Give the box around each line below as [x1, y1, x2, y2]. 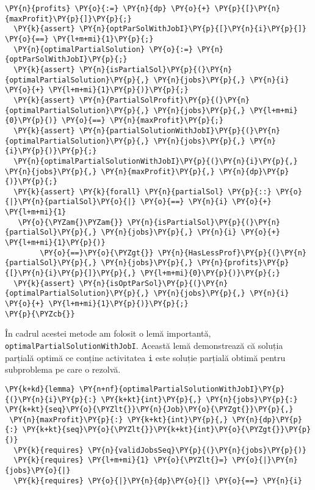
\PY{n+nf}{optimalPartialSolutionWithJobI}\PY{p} [79, 384, 285, 393]
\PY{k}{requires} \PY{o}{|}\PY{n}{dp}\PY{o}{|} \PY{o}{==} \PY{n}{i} [13, 476, 302, 485]
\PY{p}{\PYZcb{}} [5, 309, 75, 318]
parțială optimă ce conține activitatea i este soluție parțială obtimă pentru [5, 351, 286, 364]
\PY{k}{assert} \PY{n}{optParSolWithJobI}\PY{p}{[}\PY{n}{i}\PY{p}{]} [13, 24, 306, 34]
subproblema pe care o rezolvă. [5, 363, 121, 376]
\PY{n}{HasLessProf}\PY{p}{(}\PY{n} [157, 248, 306, 257]
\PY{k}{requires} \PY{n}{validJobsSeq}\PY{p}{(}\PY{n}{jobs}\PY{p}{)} [13, 445, 306, 455]
